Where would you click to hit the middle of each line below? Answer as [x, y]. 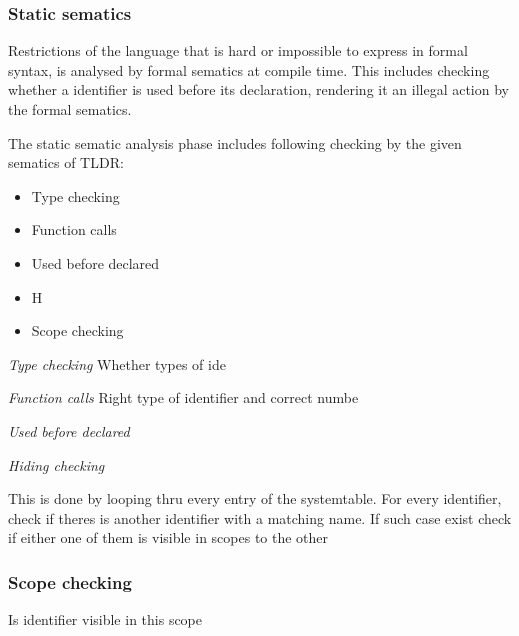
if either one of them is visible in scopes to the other [168, 537]
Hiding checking [56, 464]
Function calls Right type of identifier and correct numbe [183, 397]
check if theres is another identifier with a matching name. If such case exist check [260, 517]
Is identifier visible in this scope [105, 619]
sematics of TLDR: [66, 162]
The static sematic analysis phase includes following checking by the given [235, 142]
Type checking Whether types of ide [117, 363]
